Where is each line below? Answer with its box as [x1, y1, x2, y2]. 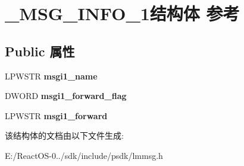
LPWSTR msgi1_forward [5, 109, 108, 122]
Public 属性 [5, 41, 75, 60]
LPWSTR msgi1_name [5, 69, 98, 82]
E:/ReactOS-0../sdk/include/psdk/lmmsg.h [5, 149, 163, 161]
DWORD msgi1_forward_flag [5, 90, 127, 102]
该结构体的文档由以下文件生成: [5, 129, 124, 142]
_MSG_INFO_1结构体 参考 [5, 1, 240, 25]
